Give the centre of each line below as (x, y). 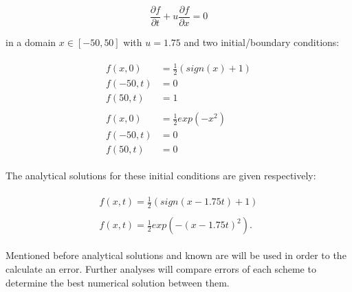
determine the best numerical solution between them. (118, 282)
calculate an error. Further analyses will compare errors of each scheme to (161, 268)
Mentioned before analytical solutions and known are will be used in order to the (176, 255)
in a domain (31, 42)
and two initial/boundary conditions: (262, 42)
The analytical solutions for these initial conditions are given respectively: (161, 176)
